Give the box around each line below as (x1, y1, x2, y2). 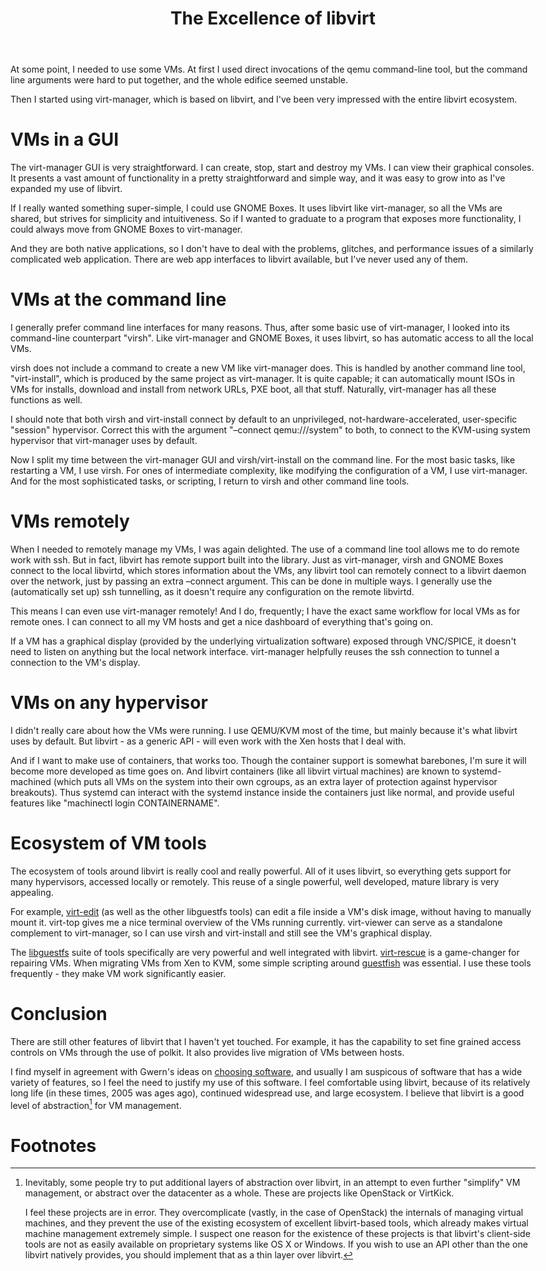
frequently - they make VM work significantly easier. (10, 967, 227, 979)
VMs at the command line (10, 288, 227, 311)
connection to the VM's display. (10, 657, 141, 668)
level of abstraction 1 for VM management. (10, 1097, 182, 1111)
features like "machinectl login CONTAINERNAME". (10, 797, 220, 809)
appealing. (10, 886, 54, 898)
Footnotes (10, 1134, 97, 1157)
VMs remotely (10, 510, 130, 533)
